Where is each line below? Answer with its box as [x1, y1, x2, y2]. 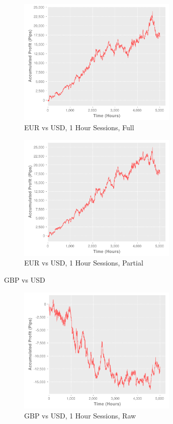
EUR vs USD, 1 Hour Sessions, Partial [24, 257, 143, 268]
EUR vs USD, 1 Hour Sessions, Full [24, 122, 134, 132]
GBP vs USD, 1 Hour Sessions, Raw [24, 410, 136, 420]
